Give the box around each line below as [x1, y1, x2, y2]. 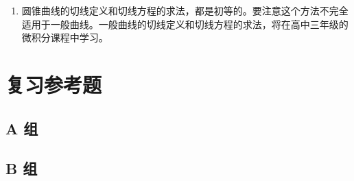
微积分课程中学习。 [21, 30, 108, 45]
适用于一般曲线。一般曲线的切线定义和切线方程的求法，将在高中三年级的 [21, 16, 349, 31]
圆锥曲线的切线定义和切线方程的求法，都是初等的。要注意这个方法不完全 [21, 3, 349, 17]
